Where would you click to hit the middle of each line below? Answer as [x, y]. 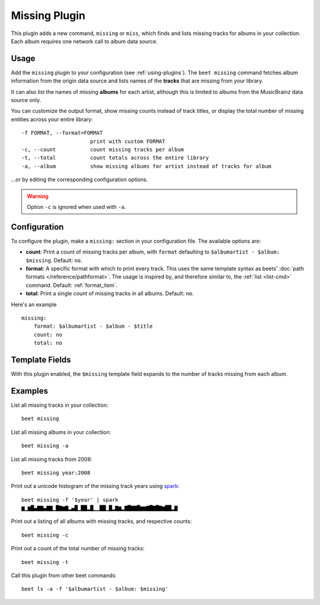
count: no [48, 335]
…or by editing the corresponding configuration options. [79, 180]
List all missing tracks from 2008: [52, 459]
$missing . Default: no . [54, 260]
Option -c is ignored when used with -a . [76, 207]
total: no [48, 343]
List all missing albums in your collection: [61, 432]
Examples [30, 391]
